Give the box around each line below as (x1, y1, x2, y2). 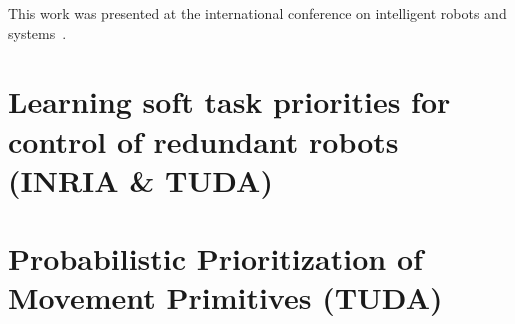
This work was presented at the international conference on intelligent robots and (8, 3, 507, 23)
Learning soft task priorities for (8, 81, 451, 122)
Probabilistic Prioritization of (8, 238, 423, 279)
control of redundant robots (8, 120, 399, 161)
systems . (8, 22, 67, 43)
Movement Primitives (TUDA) (8, 277, 443, 318)
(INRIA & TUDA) (8, 159, 273, 200)
